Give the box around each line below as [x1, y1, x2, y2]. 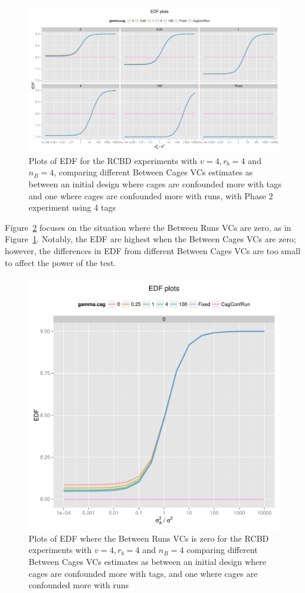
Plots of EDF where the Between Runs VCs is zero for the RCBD [29, 532, 269, 544]
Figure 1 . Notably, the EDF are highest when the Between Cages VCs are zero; [5, 233, 296, 245]
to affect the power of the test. [5, 256, 116, 268]
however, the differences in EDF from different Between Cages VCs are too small [5, 244, 301, 257]
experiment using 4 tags [29, 201, 116, 214]
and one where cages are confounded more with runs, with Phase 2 [29, 189, 273, 202]
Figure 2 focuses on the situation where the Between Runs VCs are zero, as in [5, 221, 291, 233]
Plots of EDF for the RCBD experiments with [29, 154, 198, 166]
